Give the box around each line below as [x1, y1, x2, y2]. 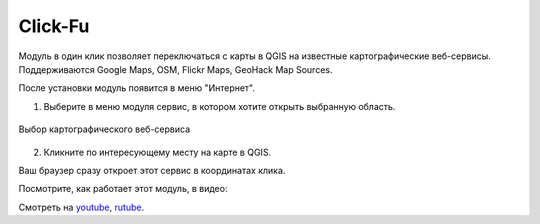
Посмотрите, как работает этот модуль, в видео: [18, 183, 228, 195]
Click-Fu [18, 15, 90, 37]
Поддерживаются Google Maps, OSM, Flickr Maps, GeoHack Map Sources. [18, 63, 333, 75]
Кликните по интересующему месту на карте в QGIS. [43, 146, 272, 158]
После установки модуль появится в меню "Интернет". [18, 82, 255, 94]
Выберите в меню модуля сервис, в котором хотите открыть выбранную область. [43, 100, 396, 112]
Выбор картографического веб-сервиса [18, 123, 191, 135]
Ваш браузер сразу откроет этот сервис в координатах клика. [18, 164, 286, 176]
